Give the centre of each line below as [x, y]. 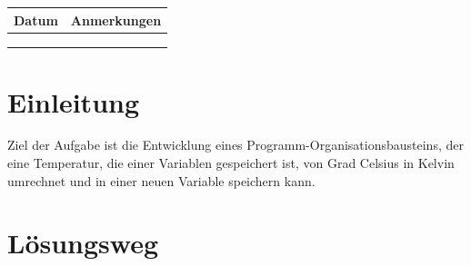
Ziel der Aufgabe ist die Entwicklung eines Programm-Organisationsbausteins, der [235, 145]
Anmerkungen [116, 20]
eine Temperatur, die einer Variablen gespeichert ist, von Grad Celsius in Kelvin [231, 163]
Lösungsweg [83, 243]
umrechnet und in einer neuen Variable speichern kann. [161, 180]
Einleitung [74, 101]
